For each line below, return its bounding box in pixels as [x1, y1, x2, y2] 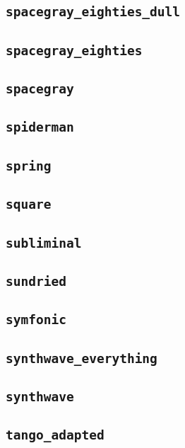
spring [6, 158, 52, 173]
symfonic [6, 312, 66, 328]
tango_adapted [6, 427, 105, 443]
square [6, 197, 52, 212]
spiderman [6, 120, 74, 135]
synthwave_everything [6, 350, 157, 366]
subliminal [6, 235, 82, 251]
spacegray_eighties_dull [6, 4, 181, 20]
